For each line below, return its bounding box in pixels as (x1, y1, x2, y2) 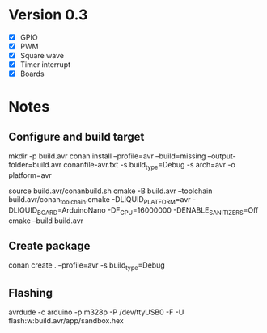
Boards (19, 69, 44, 78)
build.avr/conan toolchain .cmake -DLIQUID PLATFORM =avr (8, 195, 192, 206)
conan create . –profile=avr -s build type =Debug (8, 260, 166, 272)
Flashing (8, 285, 53, 300)
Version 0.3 (8, 6, 88, 24)
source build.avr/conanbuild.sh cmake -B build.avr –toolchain (8, 186, 213, 196)
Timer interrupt (19, 60, 71, 70)
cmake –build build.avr (8, 216, 83, 226)
